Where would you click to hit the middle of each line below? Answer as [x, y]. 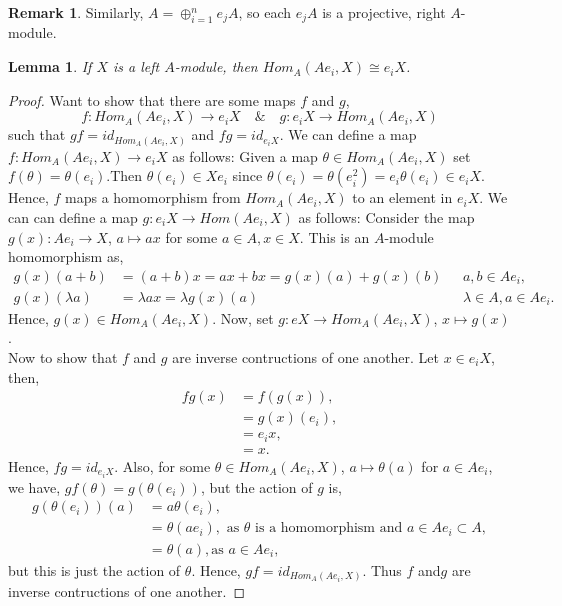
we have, [34, 486]
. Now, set [243, 317]
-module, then [216, 66]
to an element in [402, 197]
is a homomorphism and [329, 528]
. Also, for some [162, 465]
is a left [136, 66]
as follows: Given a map [245, 155]
